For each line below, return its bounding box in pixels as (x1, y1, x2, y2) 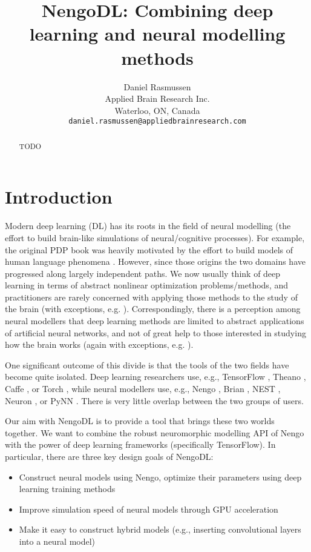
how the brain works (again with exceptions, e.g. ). (5, 338, 194, 351)
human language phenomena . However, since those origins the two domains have (5, 255, 306, 268)
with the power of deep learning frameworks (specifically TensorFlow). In (5, 438, 276, 451)
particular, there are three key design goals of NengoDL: (5, 450, 214, 463)
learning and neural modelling (29, 21, 286, 46)
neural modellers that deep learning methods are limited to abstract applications (5, 314, 304, 327)
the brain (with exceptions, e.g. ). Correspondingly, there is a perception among (5, 302, 301, 315)
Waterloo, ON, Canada (114, 104, 200, 116)
